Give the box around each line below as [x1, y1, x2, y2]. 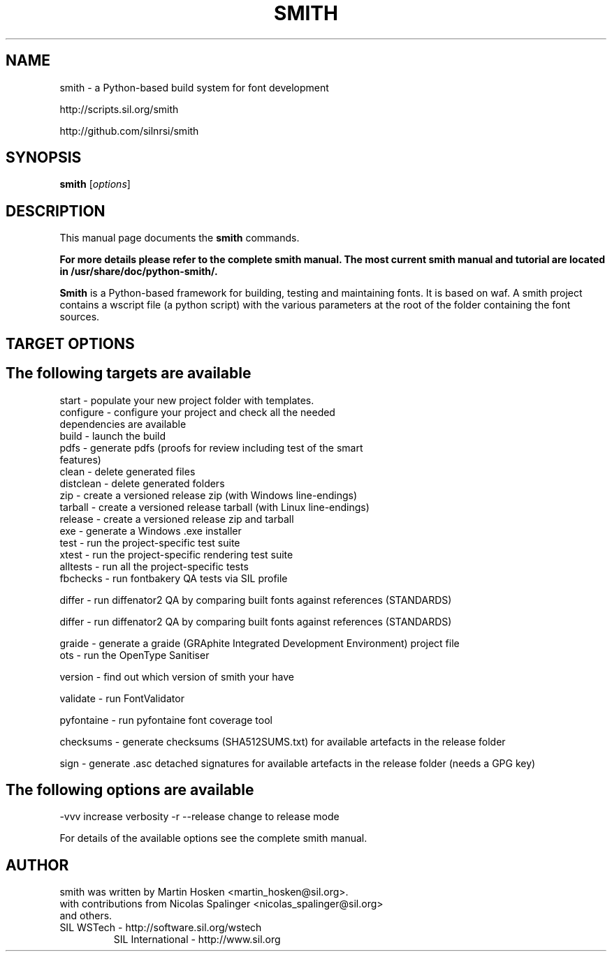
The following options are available [6, 780, 254, 799]
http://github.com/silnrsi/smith [59, 124, 199, 137]
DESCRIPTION [6, 202, 105, 220]
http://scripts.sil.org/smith [59, 103, 179, 115]
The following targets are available [6, 364, 252, 383]
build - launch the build [59, 429, 166, 442]
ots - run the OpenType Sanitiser [59, 648, 210, 661]
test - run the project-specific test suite [59, 536, 240, 549]
